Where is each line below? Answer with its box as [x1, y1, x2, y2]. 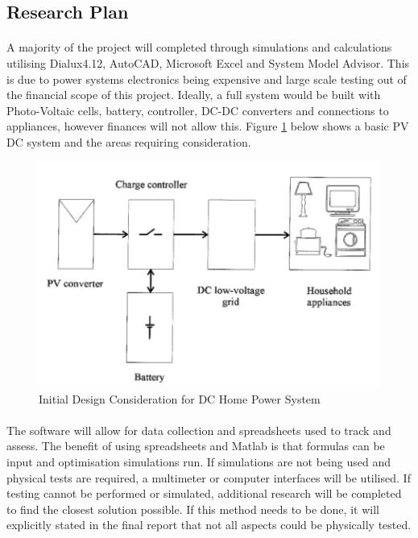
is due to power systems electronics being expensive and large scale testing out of [6, 70, 407, 87]
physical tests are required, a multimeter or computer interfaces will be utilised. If [6, 469, 411, 486]
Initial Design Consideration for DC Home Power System [39, 390, 321, 407]
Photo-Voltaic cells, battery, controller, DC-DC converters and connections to [6, 101, 389, 118]
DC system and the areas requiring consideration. [6, 133, 251, 150]
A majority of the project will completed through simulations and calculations [6, 39, 392, 56]
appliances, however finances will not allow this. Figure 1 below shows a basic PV [6, 118, 409, 134]
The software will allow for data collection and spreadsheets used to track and [6, 421, 391, 438]
